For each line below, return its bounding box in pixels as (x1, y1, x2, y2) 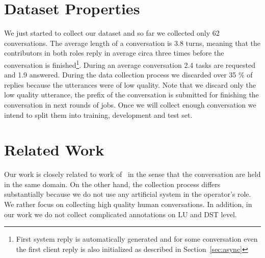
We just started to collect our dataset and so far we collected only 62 (4, 28, 220, 38)
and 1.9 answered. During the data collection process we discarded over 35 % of (4, 69, 253, 80)
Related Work (4, 139, 104, 160)
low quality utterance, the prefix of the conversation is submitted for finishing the (4, 89, 259, 100)
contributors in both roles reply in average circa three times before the (4, 47, 224, 58)
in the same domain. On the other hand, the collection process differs (4, 178, 221, 189)
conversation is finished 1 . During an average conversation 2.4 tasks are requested (4, 58, 255, 70)
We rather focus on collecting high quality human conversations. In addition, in (4, 199, 252, 210)
